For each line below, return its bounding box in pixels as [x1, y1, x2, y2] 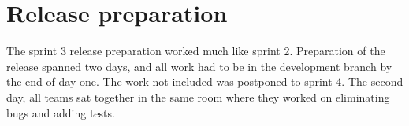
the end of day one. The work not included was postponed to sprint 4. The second [6, 73, 403, 90]
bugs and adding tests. [6, 104, 115, 120]
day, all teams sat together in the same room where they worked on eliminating [6, 88, 390, 105]
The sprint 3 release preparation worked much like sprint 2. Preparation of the [6, 43, 385, 59]
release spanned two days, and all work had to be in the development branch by [6, 57, 392, 74]
